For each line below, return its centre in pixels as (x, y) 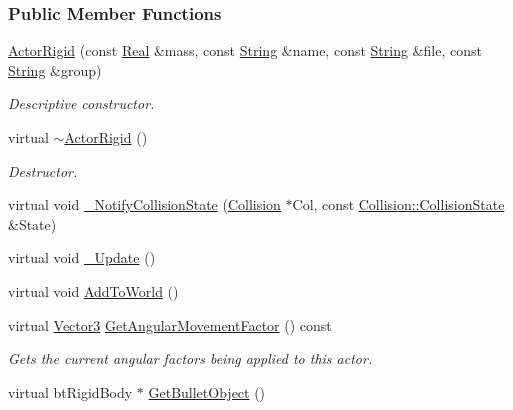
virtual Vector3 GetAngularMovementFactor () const (170, 324)
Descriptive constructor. (81, 103)
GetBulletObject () (207, 391)
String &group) (55, 69)
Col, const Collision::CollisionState (398, 204)
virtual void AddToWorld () (93, 290)
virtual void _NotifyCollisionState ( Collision (144, 204)
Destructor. (43, 170)
